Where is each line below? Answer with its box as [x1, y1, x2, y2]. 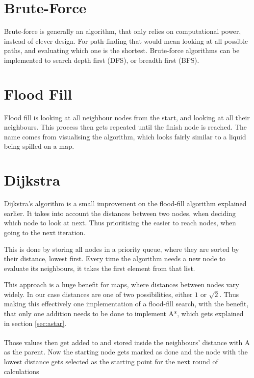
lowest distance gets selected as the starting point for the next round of [4, 356, 218, 367]
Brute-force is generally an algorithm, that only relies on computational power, [4, 26, 241, 36]
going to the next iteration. [4, 227, 86, 237]
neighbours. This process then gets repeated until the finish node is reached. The [4, 122, 247, 132]
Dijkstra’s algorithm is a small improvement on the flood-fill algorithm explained [4, 198, 247, 209]
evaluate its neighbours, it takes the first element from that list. [4, 263, 195, 273]
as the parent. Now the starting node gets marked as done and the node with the [4, 347, 248, 357]
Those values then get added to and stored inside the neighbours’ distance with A [4, 337, 250, 347]
